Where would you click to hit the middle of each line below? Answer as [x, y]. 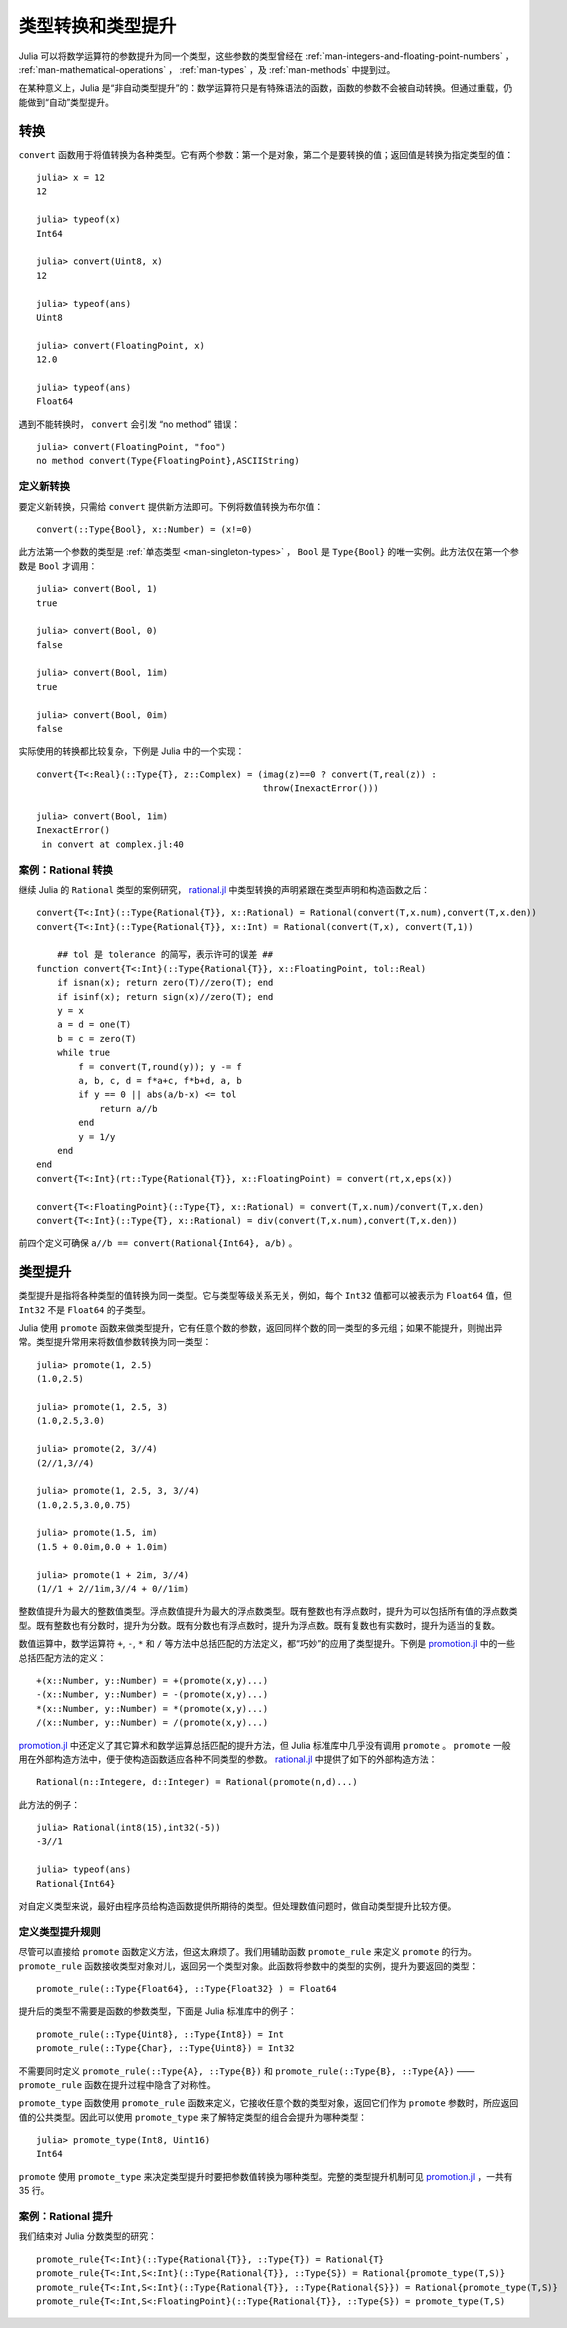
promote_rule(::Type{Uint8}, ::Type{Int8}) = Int [160, 2034]
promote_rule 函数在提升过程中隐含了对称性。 [117, 2084]
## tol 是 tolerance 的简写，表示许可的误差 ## [165, 954]
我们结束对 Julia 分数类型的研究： [87, 2236]
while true [83, 1053]
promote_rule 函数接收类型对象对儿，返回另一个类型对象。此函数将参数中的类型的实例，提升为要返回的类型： [248, 1966]
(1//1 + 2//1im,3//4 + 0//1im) [113, 1589]
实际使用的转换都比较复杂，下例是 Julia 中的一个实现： [131, 751]
